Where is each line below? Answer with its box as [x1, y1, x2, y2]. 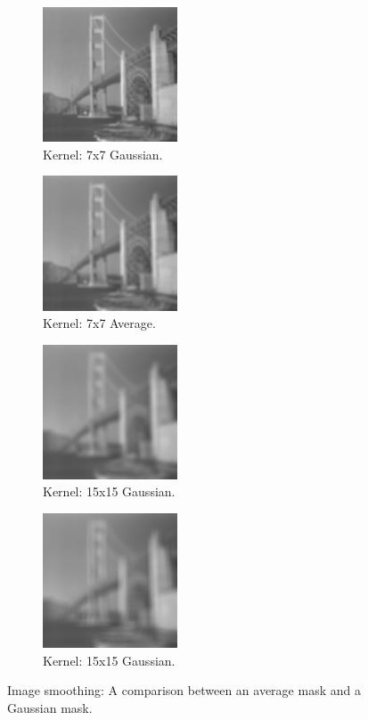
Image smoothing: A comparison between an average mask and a [7, 681, 361, 700]
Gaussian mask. [7, 699, 93, 717]
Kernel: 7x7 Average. [43, 314, 156, 332]
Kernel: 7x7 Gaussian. [43, 144, 163, 163]
